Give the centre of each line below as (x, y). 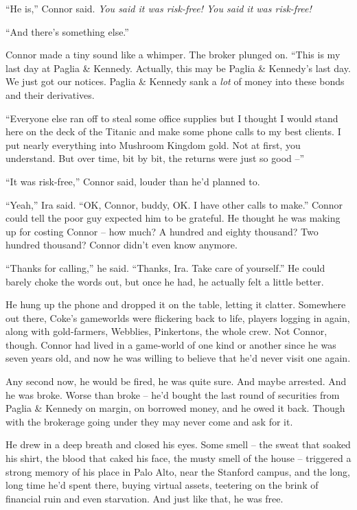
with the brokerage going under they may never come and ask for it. (149, 421)
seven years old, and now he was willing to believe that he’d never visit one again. (178, 358)
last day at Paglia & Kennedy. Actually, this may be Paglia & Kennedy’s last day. (178, 68)
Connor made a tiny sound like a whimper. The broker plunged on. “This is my (173, 55)
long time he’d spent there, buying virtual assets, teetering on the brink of (162, 485)
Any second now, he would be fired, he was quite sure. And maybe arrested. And (176, 381)
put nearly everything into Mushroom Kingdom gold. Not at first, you (153, 144)
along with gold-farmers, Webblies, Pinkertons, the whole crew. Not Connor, (166, 331)
